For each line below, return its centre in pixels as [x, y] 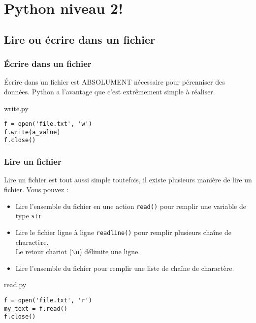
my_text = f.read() [36, 308]
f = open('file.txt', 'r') [48, 300]
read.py [15, 284]
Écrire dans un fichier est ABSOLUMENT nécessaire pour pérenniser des [114, 82]
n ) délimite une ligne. [108, 251]
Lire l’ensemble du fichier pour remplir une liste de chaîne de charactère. [125, 268]
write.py [16, 108]
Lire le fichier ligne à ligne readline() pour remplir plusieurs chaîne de [123, 232]
